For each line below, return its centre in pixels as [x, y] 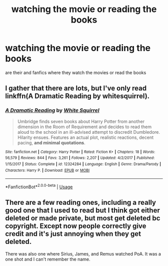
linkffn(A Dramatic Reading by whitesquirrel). [77, 96]
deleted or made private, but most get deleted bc [83, 218]
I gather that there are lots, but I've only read [76, 88]
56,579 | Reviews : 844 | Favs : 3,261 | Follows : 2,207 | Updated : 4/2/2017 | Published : [80, 158]
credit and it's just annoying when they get [73, 234]
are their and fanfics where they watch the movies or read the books [76, 72]
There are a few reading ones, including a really [81, 203]
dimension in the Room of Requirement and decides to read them [84, 127]
